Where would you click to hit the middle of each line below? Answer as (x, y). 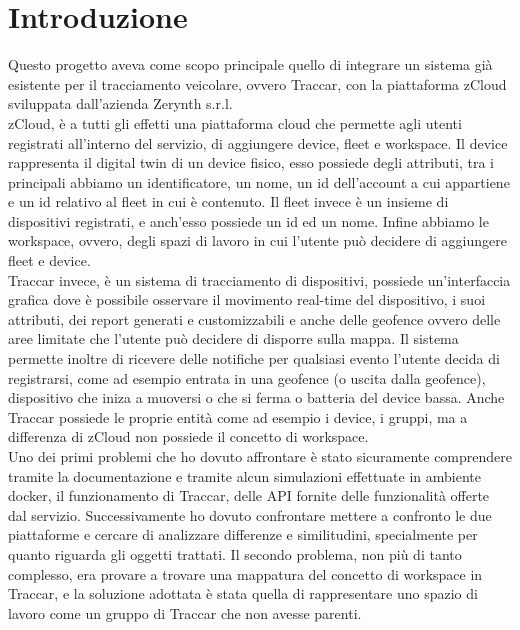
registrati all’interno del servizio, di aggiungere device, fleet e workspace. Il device (258, 142)
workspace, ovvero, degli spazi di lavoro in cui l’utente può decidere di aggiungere (257, 240)
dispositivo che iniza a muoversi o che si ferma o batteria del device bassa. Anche (256, 397)
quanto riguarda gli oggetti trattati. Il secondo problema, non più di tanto (235, 553)
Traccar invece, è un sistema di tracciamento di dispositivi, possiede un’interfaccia (259, 279)
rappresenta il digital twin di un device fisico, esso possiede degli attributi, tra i (251, 162)
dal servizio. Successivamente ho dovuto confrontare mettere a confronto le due (250, 514)
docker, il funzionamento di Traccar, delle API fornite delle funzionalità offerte (249, 495)
